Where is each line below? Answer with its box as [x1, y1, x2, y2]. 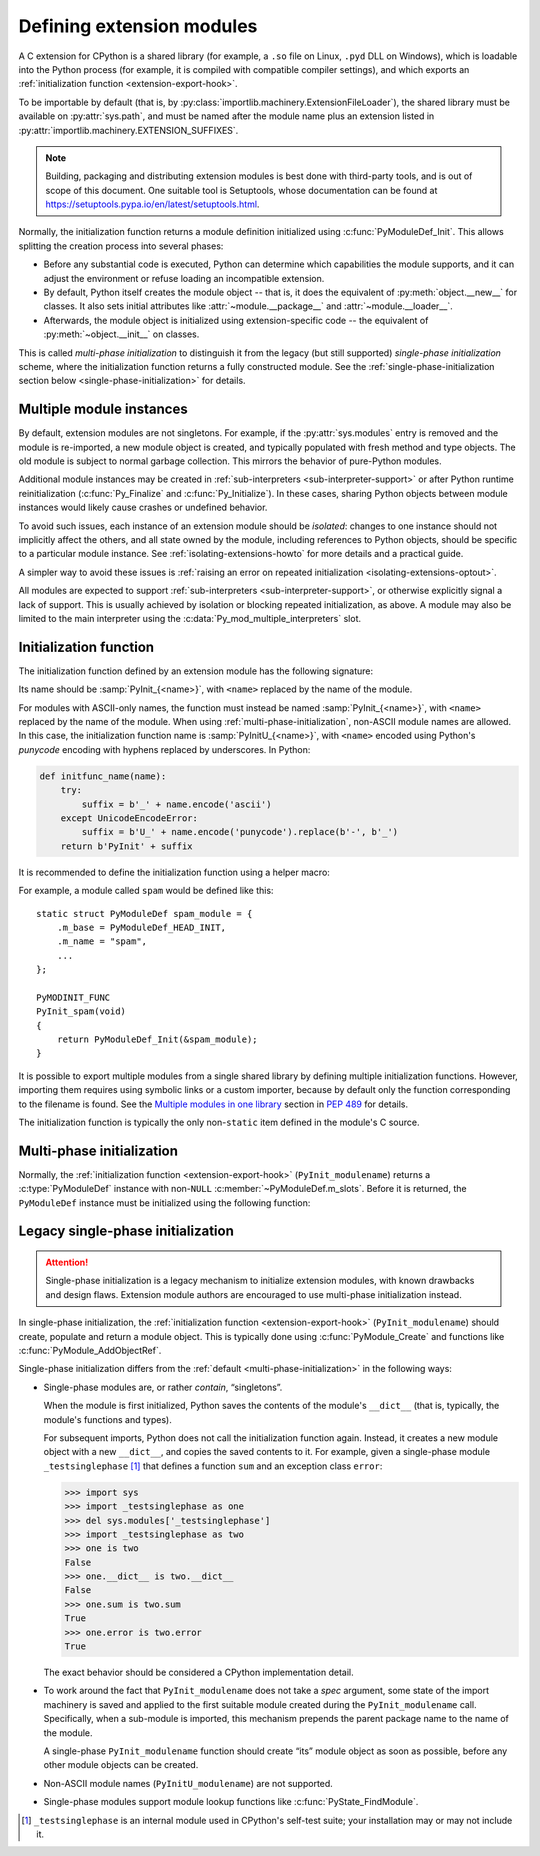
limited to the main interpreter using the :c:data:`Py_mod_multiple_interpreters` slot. [18, 612, 362, 624]
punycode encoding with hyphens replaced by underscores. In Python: [18, 743, 311, 755]
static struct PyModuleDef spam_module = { [36, 908, 253, 919]
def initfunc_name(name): [39, 770, 167, 782]
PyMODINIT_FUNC [36, 991, 111, 1003]
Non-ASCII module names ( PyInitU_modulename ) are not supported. [43, 1777, 334, 1789]
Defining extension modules [18, 15, 258, 37]
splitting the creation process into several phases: [18, 240, 224, 252]
